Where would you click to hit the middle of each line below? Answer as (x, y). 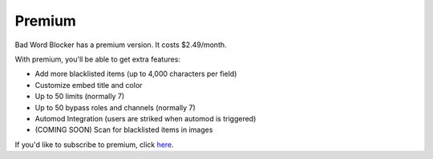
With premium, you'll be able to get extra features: (97, 59)
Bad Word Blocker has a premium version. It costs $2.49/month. (121, 45)
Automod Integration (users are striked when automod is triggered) (146, 118)
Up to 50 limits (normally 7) (80, 97)
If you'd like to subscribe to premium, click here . (94, 145)
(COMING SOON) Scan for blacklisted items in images (124, 130)
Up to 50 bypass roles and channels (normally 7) (115, 107)
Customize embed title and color (89, 85)
